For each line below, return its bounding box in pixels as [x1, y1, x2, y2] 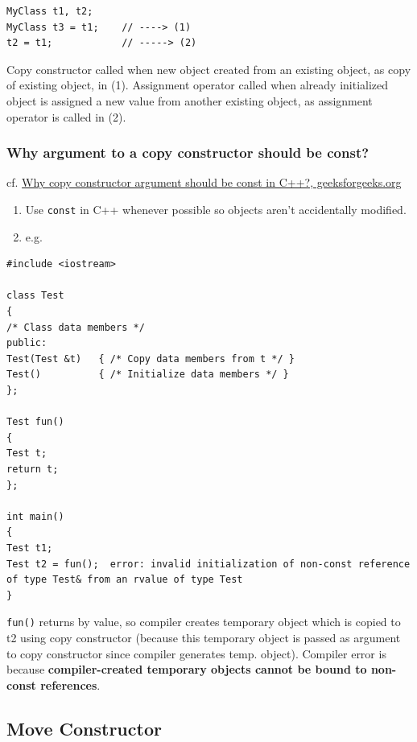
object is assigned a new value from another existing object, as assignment [6, 92, 373, 109]
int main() [6, 510, 64, 522]
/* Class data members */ [6, 321, 145, 333]
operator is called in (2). [6, 108, 126, 125]
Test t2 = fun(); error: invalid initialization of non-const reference [6, 558, 411, 570]
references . [40, 676, 101, 693]
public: [6, 337, 47, 349]
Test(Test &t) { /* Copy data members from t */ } [6, 352, 295, 365]
